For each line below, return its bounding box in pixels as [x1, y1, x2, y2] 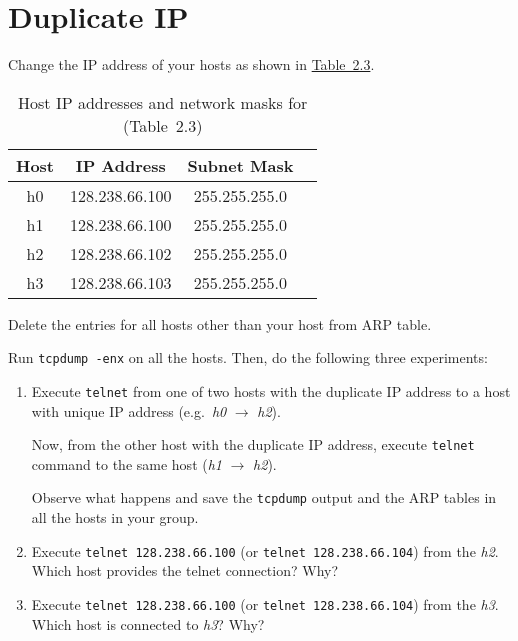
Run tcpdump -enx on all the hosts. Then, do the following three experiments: [8, 347, 488, 368]
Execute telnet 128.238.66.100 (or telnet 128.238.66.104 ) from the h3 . [31, 593, 499, 614]
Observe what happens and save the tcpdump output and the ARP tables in [31, 487, 497, 508]
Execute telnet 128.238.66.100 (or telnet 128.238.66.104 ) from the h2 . [31, 540, 499, 561]
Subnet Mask [187, 153, 294, 177]
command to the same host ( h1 [31, 453, 223, 474]
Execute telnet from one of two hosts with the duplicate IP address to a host [31, 380, 511, 401]
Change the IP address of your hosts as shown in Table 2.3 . [8, 54, 375, 75]
